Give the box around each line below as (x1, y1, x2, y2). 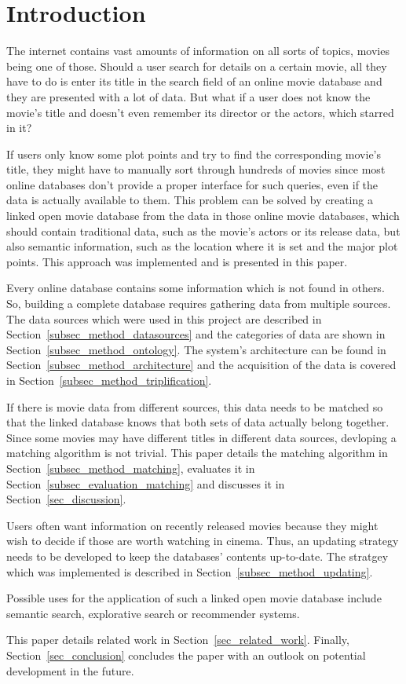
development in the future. (6, 662, 134, 679)
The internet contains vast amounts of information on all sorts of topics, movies (6, 42, 390, 59)
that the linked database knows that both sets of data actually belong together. (6, 414, 390, 430)
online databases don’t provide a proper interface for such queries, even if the (6, 176, 379, 192)
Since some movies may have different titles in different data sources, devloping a (6, 429, 397, 445)
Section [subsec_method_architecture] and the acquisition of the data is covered (6, 357, 397, 373)
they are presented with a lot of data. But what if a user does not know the (6, 88, 371, 104)
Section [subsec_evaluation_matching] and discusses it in (6, 475, 285, 492)
